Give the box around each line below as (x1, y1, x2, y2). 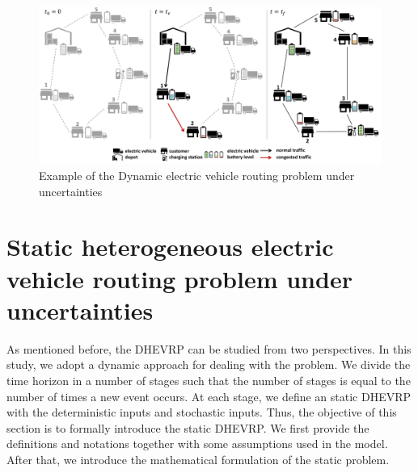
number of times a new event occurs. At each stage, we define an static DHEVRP (6, 387, 412, 404)
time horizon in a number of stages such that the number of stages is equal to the (6, 371, 411, 388)
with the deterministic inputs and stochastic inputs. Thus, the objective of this (6, 404, 397, 421)
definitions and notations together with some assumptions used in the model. (6, 435, 388, 452)
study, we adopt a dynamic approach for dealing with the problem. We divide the (6, 356, 411, 373)
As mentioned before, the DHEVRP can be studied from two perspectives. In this (6, 340, 412, 357)
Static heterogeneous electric (6, 230, 334, 263)
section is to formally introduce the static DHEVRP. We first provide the (6, 419, 369, 436)
